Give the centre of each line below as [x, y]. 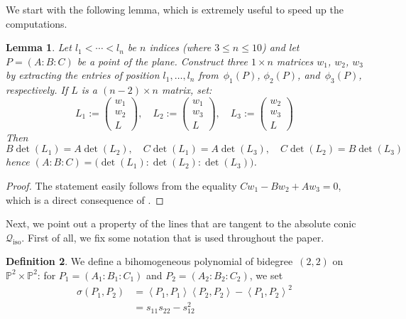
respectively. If [37, 90]
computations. [37, 23]
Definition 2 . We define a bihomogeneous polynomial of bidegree [149, 261]
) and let [280, 47]
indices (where [180, 47]
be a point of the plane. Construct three [162, 61]
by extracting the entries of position [83, 75]
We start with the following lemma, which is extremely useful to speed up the [175, 9]
